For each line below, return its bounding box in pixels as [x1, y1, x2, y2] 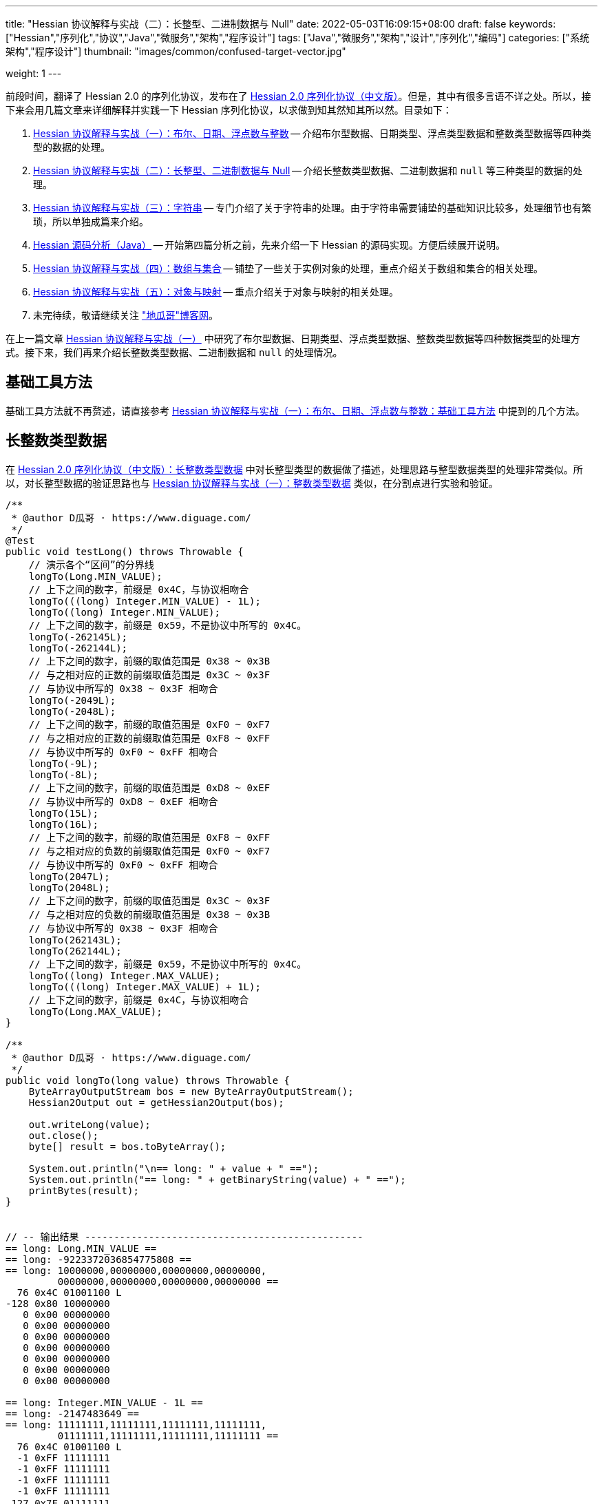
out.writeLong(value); [28, 1118, 151, 1130]
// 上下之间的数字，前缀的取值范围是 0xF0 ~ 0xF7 [28, 718, 271, 730]
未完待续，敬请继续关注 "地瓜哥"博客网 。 [33, 309, 218, 321]
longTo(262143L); [28, 934, 122, 946]
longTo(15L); [28, 807, 98, 819]
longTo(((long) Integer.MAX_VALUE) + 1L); [28, 981, 261, 992]
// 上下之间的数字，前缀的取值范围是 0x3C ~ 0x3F [28, 895, 271, 906]
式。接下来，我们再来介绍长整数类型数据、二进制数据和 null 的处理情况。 [6, 346, 343, 358]
